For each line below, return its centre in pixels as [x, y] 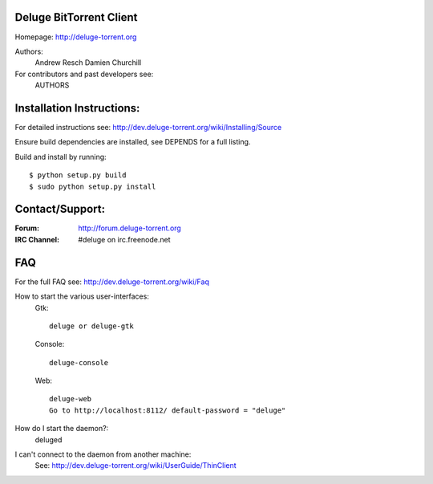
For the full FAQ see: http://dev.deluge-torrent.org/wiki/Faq [112, 282]
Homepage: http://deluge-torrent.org [76, 37]
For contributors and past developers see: [84, 74]
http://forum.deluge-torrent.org [130, 228]
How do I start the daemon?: [62, 429]
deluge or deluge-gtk [91, 326]
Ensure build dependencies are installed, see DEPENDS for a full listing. [133, 142]
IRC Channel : [37, 239]
